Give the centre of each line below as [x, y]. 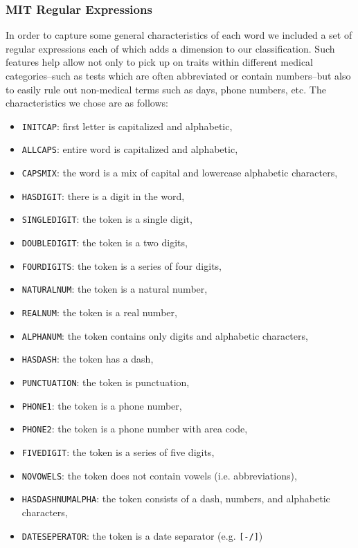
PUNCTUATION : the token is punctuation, [106, 382]
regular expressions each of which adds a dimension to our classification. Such [170, 48]
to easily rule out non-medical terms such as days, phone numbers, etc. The [166, 89]
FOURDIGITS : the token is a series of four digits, [122, 265]
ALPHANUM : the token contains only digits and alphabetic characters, [165, 335]
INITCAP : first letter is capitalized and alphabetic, [127, 126]
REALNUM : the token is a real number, [99, 312]
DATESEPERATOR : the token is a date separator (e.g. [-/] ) [142, 535]
